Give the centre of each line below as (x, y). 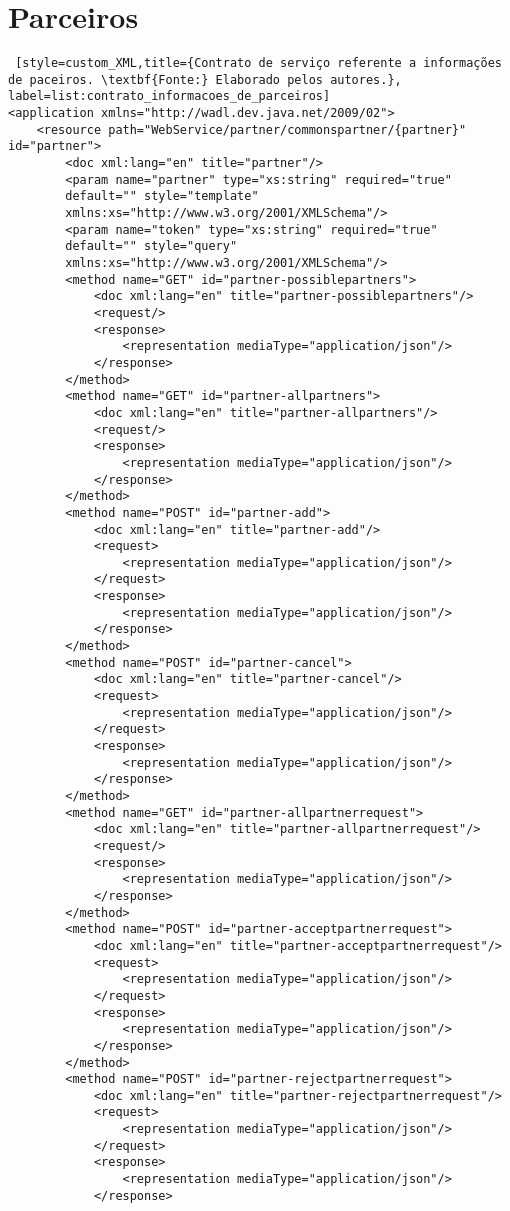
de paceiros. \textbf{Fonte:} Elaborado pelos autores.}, (205, 79)
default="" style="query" (151, 246)
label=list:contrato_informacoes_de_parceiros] (169, 96)
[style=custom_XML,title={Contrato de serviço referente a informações (258, 63)
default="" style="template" (162, 196)
